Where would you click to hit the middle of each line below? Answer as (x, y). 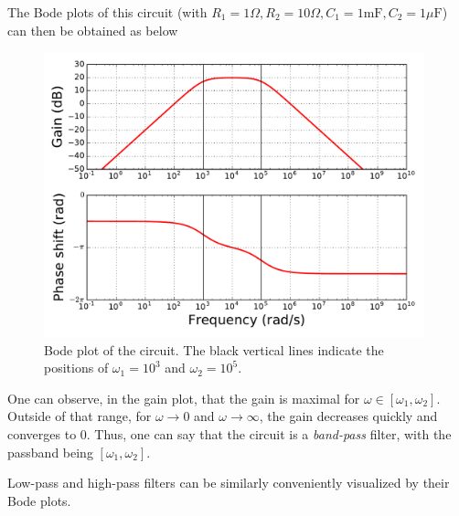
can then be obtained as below (93, 30)
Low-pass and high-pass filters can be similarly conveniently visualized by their (229, 483)
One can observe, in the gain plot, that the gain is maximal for (184, 398)
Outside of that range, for (80, 416)
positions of (76, 368)
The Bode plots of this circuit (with (107, 12)
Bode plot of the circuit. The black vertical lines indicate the (214, 349)
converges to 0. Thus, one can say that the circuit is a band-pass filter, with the (229, 433)
